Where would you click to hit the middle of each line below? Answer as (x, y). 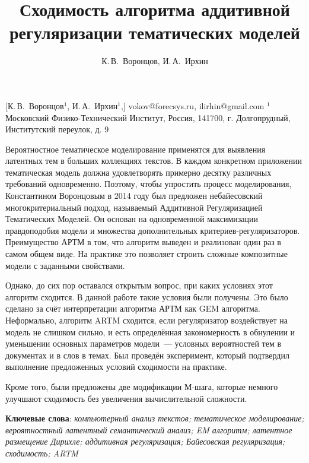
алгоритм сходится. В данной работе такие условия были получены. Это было (147, 296)
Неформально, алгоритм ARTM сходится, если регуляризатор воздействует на (146, 320)
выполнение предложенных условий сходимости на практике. (116, 367)
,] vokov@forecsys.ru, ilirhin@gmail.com (193, 105)
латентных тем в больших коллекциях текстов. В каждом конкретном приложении (154, 161)
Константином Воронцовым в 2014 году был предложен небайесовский (134, 196)
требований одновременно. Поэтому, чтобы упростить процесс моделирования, (149, 184)
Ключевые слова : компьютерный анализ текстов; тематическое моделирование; (155, 418)
